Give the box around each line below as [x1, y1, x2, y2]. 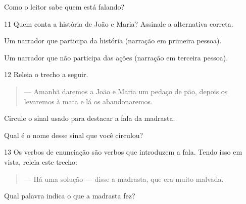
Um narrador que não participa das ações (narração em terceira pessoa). [4, 52, 228, 62]
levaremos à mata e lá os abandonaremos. [24, 96, 153, 106]
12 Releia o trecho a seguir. [4, 69, 88, 80]
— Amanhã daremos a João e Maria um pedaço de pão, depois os [24, 86, 228, 96]
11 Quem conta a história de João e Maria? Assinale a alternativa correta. [4, 18, 233, 29]
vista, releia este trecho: [4, 156, 77, 167]
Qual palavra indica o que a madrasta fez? [4, 190, 135, 201]
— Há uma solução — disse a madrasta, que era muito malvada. [24, 173, 224, 184]
